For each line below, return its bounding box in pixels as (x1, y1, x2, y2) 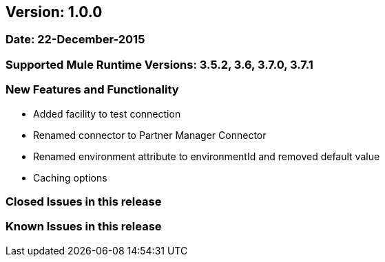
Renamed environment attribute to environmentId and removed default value (33, 150, 380, 162)
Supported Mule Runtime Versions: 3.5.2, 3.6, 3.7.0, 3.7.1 (6, 57, 313, 72)
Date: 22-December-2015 (6, 32, 145, 47)
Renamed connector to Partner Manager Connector (33, 129, 267, 141)
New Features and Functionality (6, 83, 179, 97)
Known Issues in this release (6, 219, 162, 234)
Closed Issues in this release (6, 194, 162, 208)
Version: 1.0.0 (6, 3, 103, 21)
